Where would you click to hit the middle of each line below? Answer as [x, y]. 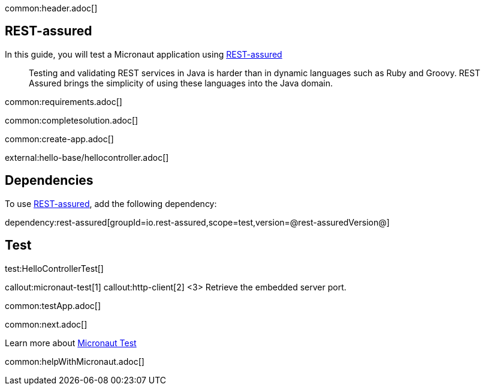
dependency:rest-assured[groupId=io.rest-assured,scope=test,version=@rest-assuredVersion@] [197, 222]
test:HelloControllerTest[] [54, 268]
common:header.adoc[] [51, 8]
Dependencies [49, 181]
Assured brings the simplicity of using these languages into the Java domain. [181, 83]
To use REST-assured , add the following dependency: [111, 203]
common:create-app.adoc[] [59, 139]
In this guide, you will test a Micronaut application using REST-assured [144, 54]
